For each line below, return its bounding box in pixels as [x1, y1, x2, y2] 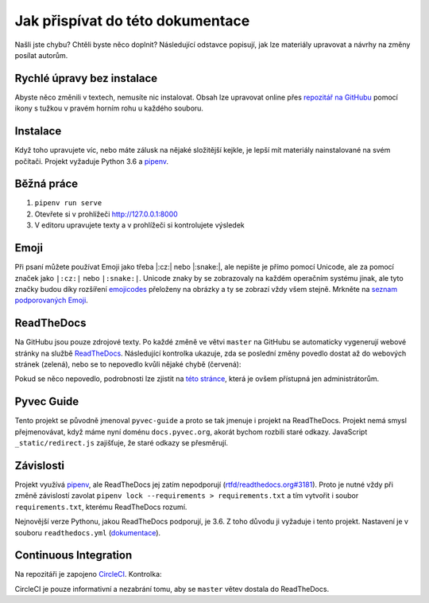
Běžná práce [14, 177, 79, 191]
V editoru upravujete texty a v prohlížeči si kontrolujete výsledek [34, 220, 245, 230]
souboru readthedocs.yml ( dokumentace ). [14, 527, 161, 537]
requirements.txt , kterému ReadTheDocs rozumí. [14, 502, 187, 512]
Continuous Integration [14, 549, 133, 562]
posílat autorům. [14, 50, 68, 60]
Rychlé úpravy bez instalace [14, 72, 158, 85]
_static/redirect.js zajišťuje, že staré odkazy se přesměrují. [14, 438, 229, 448]
